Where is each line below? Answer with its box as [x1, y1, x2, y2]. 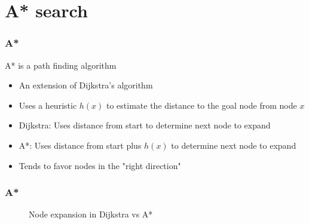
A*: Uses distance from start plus [19, 139, 142, 151]
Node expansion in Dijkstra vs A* [29, 208, 153, 220]
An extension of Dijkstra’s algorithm [19, 79, 153, 91]
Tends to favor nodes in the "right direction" [19, 159, 181, 171]
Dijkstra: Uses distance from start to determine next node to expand [19, 119, 271, 131]
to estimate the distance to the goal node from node [106, 99, 297, 111]
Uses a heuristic [19, 99, 77, 111]
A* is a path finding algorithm [5, 59, 117, 71]
